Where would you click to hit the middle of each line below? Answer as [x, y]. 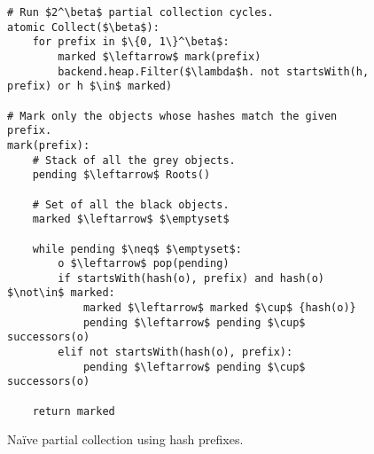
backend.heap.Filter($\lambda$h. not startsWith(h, [214, 71]
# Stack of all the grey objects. [134, 160]
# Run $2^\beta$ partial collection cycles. [140, 12]
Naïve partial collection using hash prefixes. [125, 439]
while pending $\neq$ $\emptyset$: [137, 249]
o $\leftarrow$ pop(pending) [144, 264]
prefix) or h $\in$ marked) [90, 86]
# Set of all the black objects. [131, 204]
